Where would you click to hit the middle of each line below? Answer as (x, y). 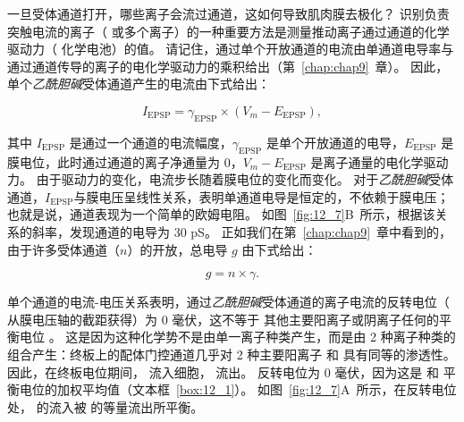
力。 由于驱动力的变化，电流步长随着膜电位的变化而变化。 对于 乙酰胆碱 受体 (231, 179)
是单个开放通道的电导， (335, 142)
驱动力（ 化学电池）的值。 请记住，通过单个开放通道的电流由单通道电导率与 (231, 49)
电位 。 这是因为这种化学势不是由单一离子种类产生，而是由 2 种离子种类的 (237, 337)
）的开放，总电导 (177, 249)
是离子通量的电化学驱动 (380, 161)
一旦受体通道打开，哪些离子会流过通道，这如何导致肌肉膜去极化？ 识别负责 (228, 13)
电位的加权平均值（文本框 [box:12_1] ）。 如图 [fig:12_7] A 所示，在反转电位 (238, 389)
